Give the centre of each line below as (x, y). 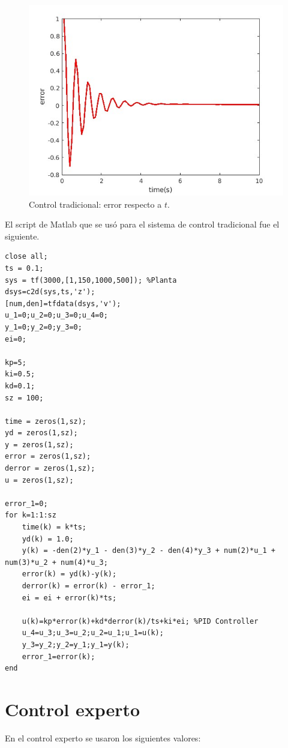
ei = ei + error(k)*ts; (69, 598)
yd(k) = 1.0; (48, 539)
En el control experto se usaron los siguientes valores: (103, 737)
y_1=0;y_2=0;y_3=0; (43, 327)
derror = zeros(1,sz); (50, 469)
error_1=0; (26, 503)
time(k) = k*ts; (54, 527)
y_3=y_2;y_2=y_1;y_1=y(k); (76, 644)
